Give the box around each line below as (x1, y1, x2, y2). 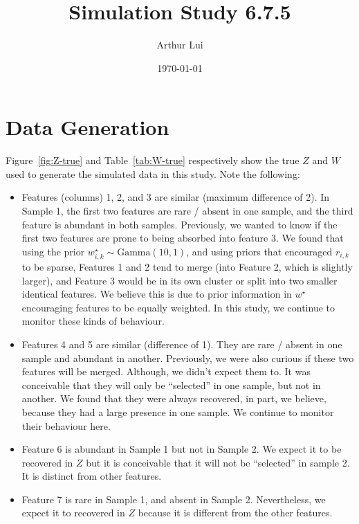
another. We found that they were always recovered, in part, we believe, (21, 391, 326, 406)
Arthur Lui (156, 37, 203, 52)
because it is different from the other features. (138, 505, 333, 520)
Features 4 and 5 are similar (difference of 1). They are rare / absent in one (21, 336, 342, 351)
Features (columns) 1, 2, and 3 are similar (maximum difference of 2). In (21, 190, 330, 204)
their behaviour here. (21, 418, 111, 433)
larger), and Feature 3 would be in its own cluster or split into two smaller (21, 273, 338, 287)
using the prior (21, 244, 85, 258)
